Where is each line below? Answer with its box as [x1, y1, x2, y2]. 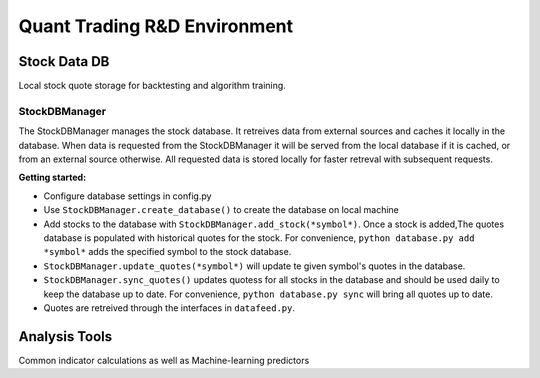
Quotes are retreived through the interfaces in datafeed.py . [43, 301, 295, 314]
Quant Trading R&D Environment [18, 15, 294, 37]
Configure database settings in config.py [43, 190, 212, 202]
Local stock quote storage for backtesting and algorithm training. [18, 80, 287, 92]
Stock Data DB [18, 53, 110, 70]
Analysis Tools [18, 328, 113, 345]
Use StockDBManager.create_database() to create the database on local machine [43, 204, 399, 216]
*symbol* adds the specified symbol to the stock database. [43, 246, 292, 258]
